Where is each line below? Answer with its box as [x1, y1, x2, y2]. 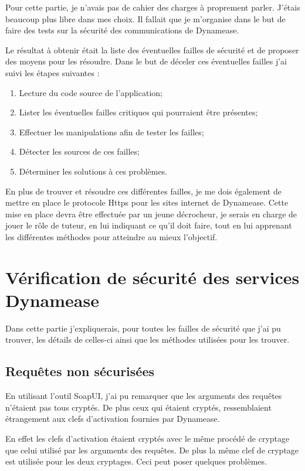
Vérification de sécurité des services [5, 265, 300, 289]
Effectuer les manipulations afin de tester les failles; [19, 125, 204, 138]
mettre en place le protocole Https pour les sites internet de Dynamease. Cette [5, 196, 289, 209]
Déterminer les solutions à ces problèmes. [19, 165, 168, 177]
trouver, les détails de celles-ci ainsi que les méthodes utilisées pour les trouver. [5, 333, 290, 346]
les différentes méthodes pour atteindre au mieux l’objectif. [5, 230, 218, 243]
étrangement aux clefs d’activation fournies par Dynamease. [5, 412, 220, 425]
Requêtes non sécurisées [5, 362, 155, 380]
